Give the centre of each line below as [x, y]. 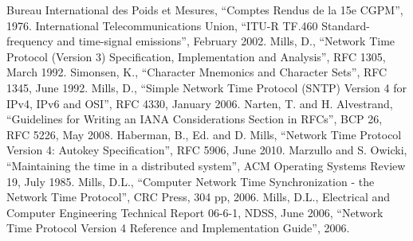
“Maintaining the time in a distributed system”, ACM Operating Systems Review [206, 165]
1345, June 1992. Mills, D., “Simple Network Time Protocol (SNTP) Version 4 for [206, 87]
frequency [30, 41]
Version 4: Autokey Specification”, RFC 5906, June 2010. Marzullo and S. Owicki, [207, 150]
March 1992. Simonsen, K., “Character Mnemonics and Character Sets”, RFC [197, 72]
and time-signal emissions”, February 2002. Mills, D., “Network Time [226, 41]
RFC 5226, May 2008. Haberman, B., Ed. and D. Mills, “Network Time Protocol [204, 134]
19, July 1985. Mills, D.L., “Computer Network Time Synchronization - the [191, 181]
